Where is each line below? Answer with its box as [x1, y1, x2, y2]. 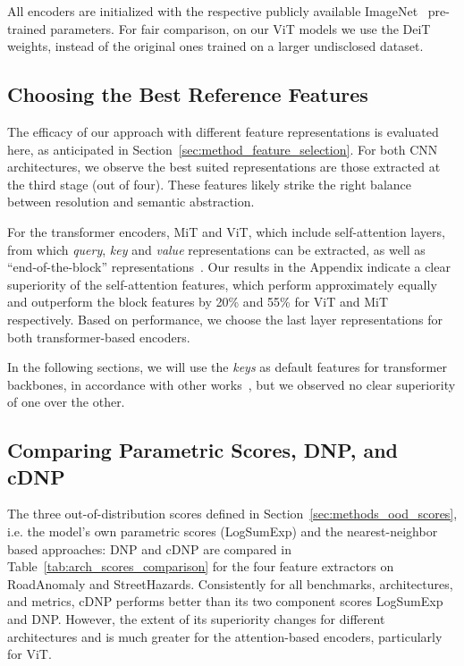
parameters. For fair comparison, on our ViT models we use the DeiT [50, 19, 431, 38]
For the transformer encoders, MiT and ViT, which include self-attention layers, [7, 222, 445, 240]
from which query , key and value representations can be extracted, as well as [7, 240, 426, 258]
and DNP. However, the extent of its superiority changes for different [7, 610, 385, 628]
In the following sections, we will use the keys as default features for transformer [7, 358, 447, 376]
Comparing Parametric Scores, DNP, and [7, 436, 399, 464]
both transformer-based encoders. [7, 327, 190, 346]
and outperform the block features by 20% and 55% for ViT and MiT [7, 292, 389, 311]
